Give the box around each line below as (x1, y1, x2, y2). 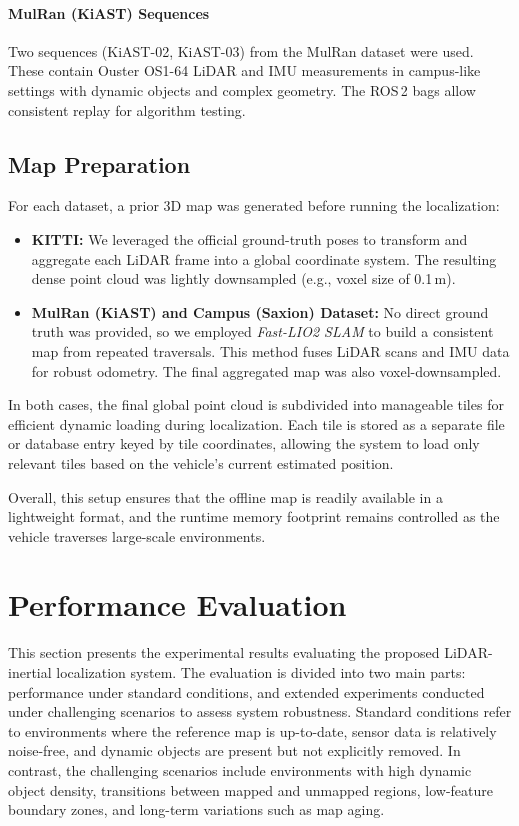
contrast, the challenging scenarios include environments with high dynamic (8, 759, 472, 780)
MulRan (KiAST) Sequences (8, 2, 210, 23)
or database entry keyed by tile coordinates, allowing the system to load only (8, 433, 480, 454)
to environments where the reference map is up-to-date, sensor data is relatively (8, 720, 497, 741)
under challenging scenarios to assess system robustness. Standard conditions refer (8, 701, 512, 722)
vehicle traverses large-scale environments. (8, 525, 266, 546)
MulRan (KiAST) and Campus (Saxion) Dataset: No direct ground (31, 301, 489, 322)
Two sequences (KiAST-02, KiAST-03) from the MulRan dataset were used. (8, 40, 474, 61)
